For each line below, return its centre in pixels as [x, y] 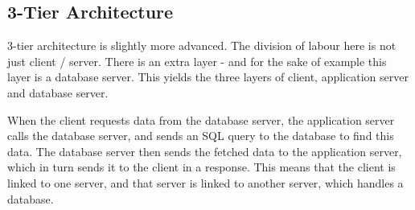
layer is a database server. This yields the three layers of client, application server [208, 77]
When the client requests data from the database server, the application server [201, 119]
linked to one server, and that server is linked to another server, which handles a [205, 182]
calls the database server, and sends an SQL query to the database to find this [201, 136]
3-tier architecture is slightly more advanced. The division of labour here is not [202, 45]
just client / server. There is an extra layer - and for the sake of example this [197, 61]
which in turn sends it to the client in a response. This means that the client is [201, 167]
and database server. [58, 92]
